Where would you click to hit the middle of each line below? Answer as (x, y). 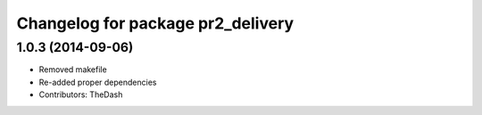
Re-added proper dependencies (98, 82)
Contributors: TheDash (81, 94)
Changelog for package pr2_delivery (155, 23)
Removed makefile (73, 70)
